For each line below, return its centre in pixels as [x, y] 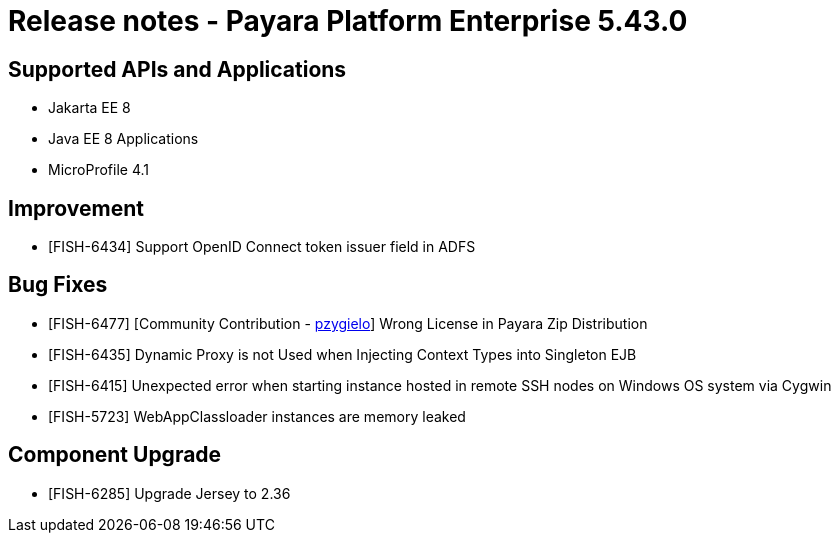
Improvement [76, 208]
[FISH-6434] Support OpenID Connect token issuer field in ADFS [262, 247]
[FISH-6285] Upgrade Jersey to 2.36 [169, 493]
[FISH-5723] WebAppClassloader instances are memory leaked [257, 416]
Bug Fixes [58, 285]
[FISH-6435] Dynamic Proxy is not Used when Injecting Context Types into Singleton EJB [342, 354]
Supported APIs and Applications [177, 69]
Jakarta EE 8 [89, 108]
